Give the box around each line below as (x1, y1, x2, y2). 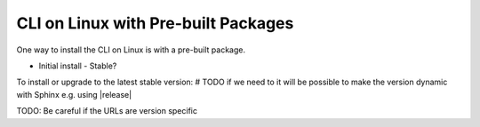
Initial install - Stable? (38, 60, 117, 71)
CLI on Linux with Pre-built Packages (16, 13, 294, 33)
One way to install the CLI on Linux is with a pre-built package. (16, 44, 246, 55)
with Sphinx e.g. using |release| (16, 89, 132, 99)
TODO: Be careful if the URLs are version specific (16, 106, 197, 116)
